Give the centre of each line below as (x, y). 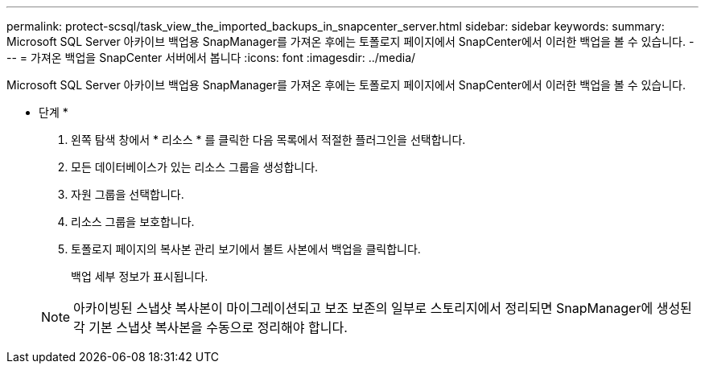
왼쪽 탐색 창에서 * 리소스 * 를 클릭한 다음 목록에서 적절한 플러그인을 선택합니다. (268, 140)
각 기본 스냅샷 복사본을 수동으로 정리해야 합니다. (210, 327)
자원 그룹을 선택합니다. (128, 194)
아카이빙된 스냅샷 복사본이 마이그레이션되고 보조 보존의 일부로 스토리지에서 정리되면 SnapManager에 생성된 (383, 308)
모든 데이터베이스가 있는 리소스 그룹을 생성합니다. (195, 167)
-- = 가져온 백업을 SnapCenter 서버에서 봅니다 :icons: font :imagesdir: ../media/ (211, 58)
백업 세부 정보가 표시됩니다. (140, 276)
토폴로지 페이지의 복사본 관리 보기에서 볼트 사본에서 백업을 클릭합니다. (246, 249)
